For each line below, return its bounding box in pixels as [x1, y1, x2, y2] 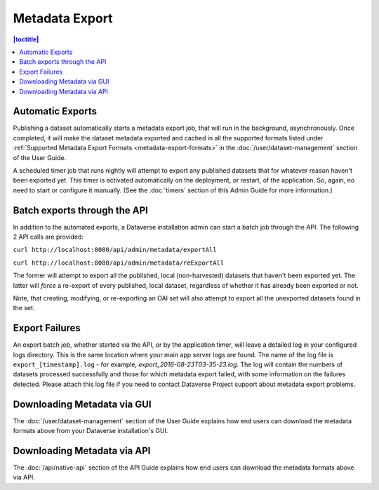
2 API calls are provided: [13, 232, 84, 241]
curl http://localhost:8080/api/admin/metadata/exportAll [13, 246, 217, 254]
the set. [13, 304, 35, 312]
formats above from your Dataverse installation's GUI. [13, 427, 168, 435]
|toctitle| [13, 35, 39, 44]
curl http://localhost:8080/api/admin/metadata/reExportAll [13, 258, 225, 267]
